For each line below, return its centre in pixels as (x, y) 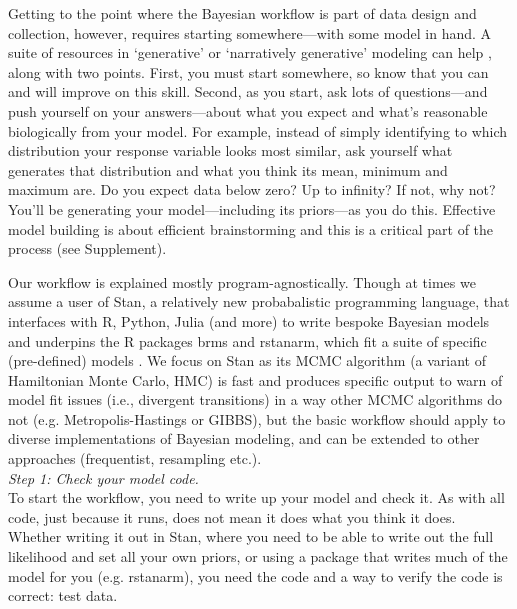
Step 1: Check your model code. (103, 477)
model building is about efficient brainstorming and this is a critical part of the (251, 228)
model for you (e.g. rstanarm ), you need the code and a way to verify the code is (255, 575)
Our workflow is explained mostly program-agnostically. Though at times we (242, 281)
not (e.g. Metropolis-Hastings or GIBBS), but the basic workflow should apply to (257, 418)
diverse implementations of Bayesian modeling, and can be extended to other (244, 438)
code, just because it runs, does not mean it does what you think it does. (232, 516)
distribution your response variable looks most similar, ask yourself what (230, 150)
